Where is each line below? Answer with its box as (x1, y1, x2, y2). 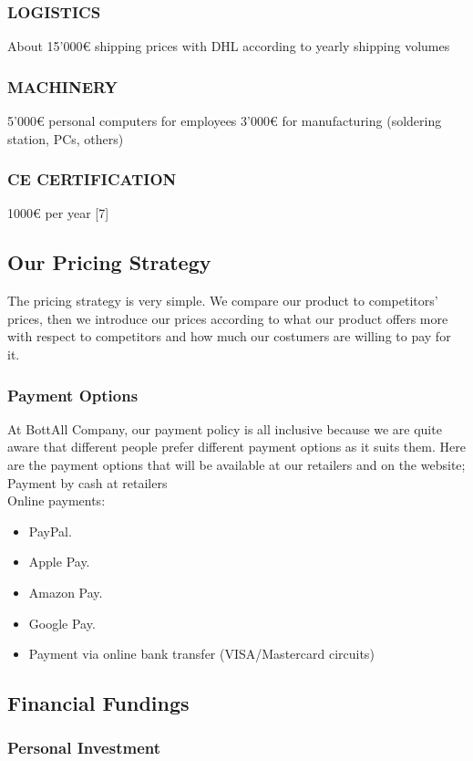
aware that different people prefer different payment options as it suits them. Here (7, 437, 466, 456)
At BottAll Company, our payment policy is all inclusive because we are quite (7, 419, 442, 438)
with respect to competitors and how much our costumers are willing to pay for (7, 327, 451, 346)
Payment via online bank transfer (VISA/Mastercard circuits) (28, 644, 375, 663)
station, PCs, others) (7, 129, 124, 148)
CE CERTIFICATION (7, 168, 177, 191)
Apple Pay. (28, 552, 90, 571)
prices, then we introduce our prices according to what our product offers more (7, 308, 448, 328)
